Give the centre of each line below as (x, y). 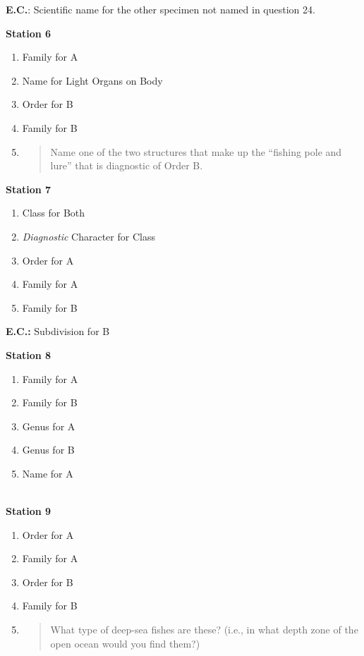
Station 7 (29, 189)
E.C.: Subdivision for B (58, 331)
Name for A (48, 473)
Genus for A (49, 426)
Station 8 (29, 354)
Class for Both (54, 213)
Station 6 (29, 33)
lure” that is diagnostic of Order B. (127, 165)
